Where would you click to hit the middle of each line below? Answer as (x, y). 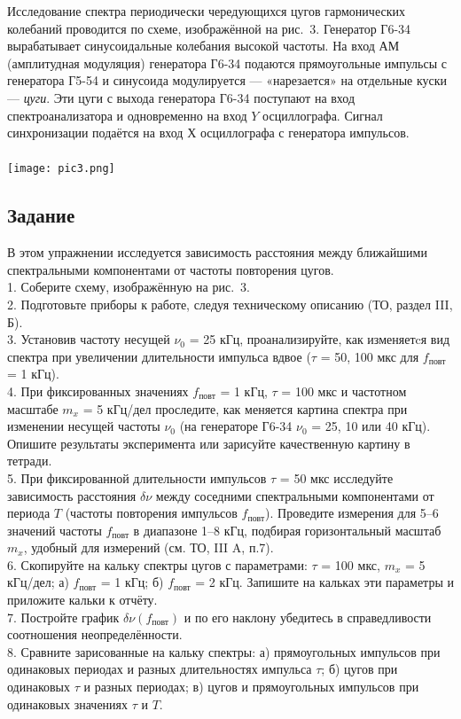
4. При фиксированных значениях (98, 391)
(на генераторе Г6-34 (236, 426)
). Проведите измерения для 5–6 (352, 513)
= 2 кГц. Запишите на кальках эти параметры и (324, 582)
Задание (41, 215)
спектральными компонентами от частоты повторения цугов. (171, 269)
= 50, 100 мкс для (370, 356)
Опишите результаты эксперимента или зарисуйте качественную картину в (209, 443)
